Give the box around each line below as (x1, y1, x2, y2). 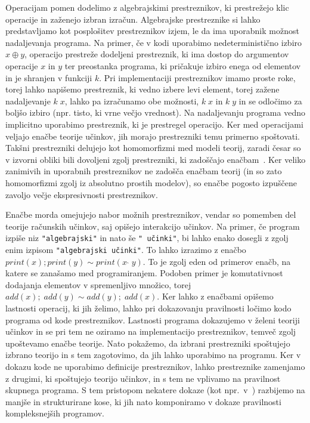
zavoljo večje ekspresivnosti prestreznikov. (5, 188, 158, 200)
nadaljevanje (5, 94, 51, 107)
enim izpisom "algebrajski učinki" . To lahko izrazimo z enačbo (5, 243, 246, 255)
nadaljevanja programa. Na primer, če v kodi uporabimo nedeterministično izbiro (5, 36, 302, 48)
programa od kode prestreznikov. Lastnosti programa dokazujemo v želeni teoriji (5, 313, 300, 326)
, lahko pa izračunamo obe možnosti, (64, 94, 199, 107)
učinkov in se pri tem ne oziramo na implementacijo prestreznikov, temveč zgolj (5, 325, 296, 338)
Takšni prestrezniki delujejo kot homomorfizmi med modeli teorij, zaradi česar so (5, 141, 301, 154)
